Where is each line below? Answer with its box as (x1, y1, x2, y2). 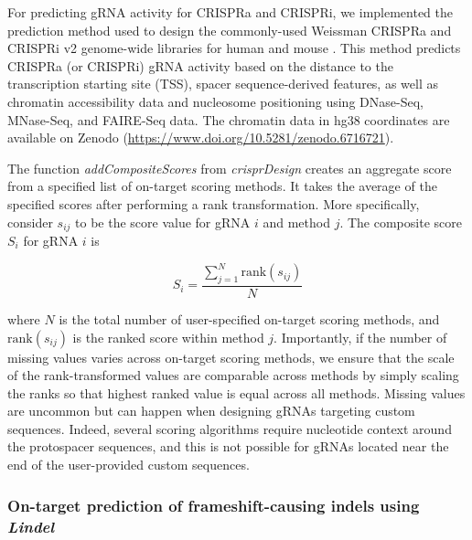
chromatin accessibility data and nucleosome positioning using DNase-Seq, (7, 91, 424, 111)
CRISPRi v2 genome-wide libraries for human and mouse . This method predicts (7, 38, 461, 58)
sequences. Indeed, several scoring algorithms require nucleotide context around (7, 418, 452, 438)
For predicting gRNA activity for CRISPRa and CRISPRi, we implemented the (7, 3, 454, 21)
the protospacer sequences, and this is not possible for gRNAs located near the (7, 437, 449, 456)
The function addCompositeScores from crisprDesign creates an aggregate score (7, 158, 452, 177)
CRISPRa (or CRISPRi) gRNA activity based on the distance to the (7, 56, 393, 75)
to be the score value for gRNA (75, 212, 251, 231)
